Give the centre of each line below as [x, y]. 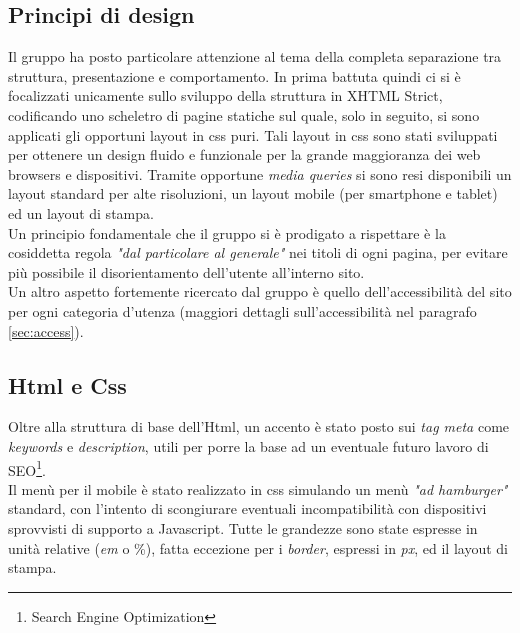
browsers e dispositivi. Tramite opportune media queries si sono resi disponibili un [260, 173]
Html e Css [67, 384]
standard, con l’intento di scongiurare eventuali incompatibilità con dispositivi [247, 508]
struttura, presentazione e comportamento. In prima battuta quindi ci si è [234, 75]
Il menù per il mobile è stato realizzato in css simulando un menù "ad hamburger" [258, 488]
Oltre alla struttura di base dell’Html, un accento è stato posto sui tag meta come [259, 426]
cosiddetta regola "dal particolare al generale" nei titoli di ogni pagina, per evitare [258, 252]
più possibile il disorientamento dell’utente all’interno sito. [186, 271]
